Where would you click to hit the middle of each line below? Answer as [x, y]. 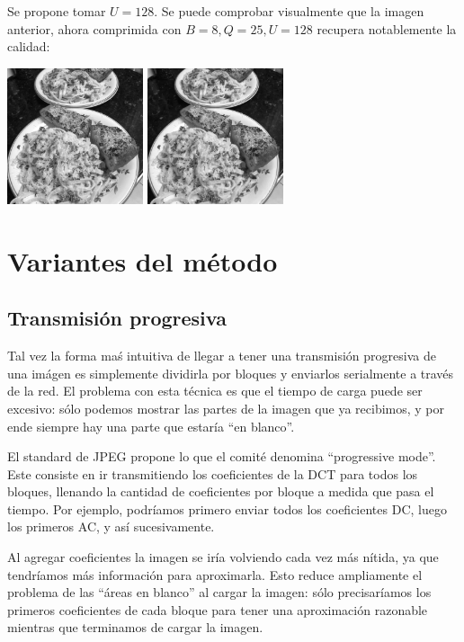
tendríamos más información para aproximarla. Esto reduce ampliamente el [215, 574]
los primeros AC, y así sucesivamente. [111, 526]
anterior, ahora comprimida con [94, 28]
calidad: [29, 46]
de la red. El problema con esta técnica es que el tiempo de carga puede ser [215, 391]
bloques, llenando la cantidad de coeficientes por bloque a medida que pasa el [221, 491]
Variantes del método [143, 260]
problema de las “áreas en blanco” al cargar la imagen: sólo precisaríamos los [219, 592]
